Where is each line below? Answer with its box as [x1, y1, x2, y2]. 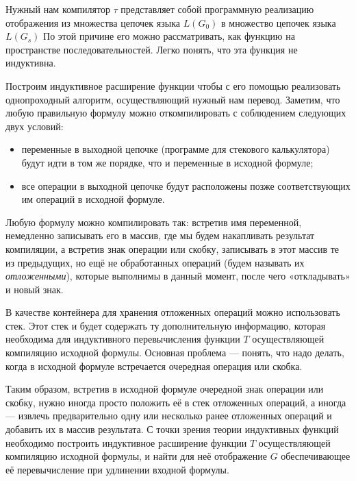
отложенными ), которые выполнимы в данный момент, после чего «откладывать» [5, 269, 351, 283]
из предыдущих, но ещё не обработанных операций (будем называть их [5, 255, 305, 269]
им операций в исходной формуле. [21, 192, 165, 206]
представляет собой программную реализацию [120, 2, 314, 16]
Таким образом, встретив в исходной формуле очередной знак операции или [5, 382, 324, 396]
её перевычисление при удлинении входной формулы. [5, 462, 229, 476]
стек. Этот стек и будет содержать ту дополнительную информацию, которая [5, 318, 326, 332]
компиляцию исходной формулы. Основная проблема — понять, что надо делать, [5, 345, 344, 360]
